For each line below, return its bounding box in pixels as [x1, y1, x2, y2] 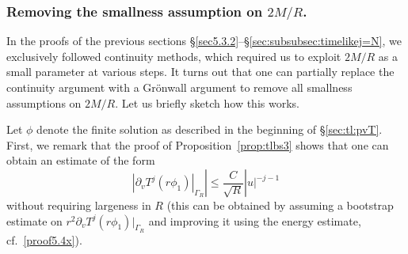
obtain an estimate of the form [6, 152, 155, 169]
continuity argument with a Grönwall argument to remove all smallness [6, 79, 353, 96]
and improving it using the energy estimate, [148, 212, 361, 229]
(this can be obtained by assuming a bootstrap [166, 197, 394, 214]
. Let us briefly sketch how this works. [115, 94, 299, 111]
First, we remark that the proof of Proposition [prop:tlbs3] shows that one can [6, 136, 389, 153]
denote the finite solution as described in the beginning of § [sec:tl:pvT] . [36, 121, 383, 138]
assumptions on [6, 94, 82, 111]
